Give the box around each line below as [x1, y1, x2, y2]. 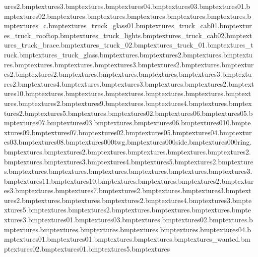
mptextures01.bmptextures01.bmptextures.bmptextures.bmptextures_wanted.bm [4, 234, 251, 244]
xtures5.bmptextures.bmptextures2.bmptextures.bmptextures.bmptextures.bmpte [4, 205, 251, 215]
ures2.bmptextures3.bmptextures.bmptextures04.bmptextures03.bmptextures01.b [4, 1, 250, 11]
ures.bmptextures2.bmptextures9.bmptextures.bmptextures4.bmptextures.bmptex [4, 98, 252, 108]
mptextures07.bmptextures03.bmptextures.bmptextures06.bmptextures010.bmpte [4, 117, 251, 128]
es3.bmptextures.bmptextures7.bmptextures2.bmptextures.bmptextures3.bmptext [4, 185, 252, 196]
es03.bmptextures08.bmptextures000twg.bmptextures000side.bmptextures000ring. [4, 137, 252, 147]
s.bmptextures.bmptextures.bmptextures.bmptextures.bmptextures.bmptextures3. [4, 166, 253, 176]
